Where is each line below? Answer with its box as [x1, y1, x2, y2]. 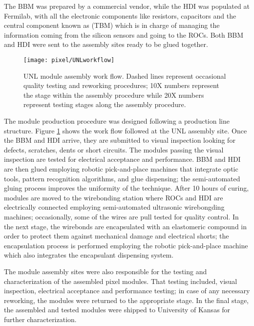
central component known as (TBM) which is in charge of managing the [4, 20, 220, 30]
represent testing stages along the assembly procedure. [23, 99, 186, 109]
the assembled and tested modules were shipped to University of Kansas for [4, 304, 231, 315]
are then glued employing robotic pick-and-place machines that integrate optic [4, 163, 238, 174]
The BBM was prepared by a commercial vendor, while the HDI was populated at [4, 1, 250, 11]
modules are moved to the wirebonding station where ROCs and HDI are [4, 192, 223, 202]
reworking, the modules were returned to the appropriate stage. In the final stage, [4, 295, 249, 305]
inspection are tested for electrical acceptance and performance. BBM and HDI [4, 154, 241, 164]
